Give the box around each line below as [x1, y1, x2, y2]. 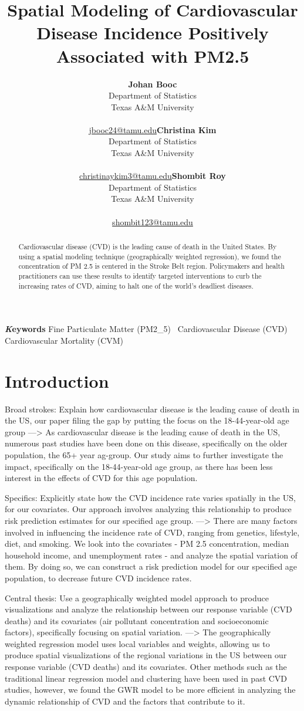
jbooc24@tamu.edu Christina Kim [89, 123, 217, 136]
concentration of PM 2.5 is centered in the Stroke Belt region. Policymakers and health [18, 261, 285, 271]
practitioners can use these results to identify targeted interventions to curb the [18, 270, 262, 280]
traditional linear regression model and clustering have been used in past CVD [5, 672, 288, 684]
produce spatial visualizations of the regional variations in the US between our [5, 649, 287, 661]
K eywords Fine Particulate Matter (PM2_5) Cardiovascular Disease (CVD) [5, 323, 288, 335]
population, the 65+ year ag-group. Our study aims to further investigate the [5, 448, 283, 461]
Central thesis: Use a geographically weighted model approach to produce [5, 591, 269, 604]
